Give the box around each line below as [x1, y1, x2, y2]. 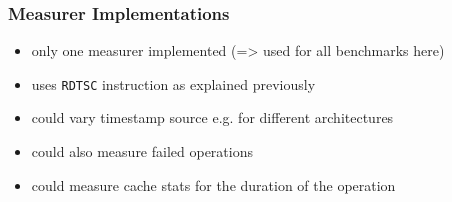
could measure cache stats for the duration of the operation [31, 174, 396, 195]
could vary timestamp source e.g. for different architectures [31, 107, 394, 128]
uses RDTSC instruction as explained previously [31, 73, 316, 94]
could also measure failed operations [31, 141, 253, 162]
